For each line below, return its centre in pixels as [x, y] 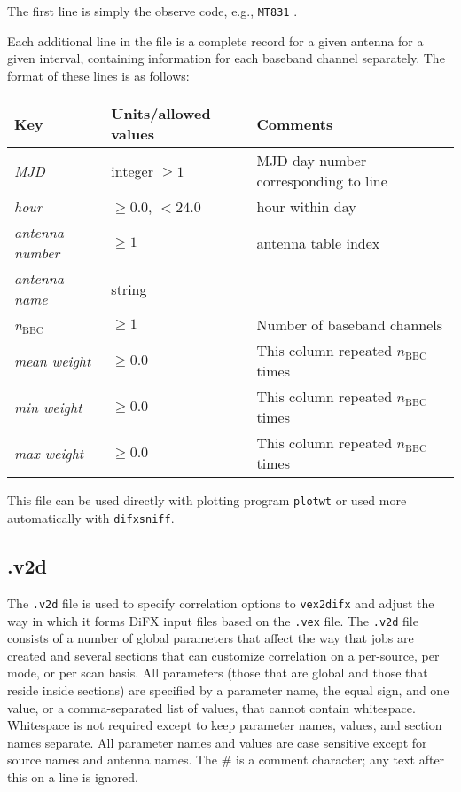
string [129, 289]
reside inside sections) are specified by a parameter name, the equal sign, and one [228, 690]
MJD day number [312, 161]
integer [132, 170]
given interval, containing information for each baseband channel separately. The [226, 58]
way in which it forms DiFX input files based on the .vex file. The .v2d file [213, 620]
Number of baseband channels [350, 325]
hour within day [306, 207]
